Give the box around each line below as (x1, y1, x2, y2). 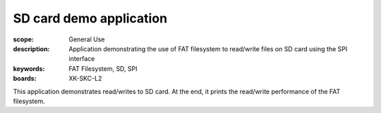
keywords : (13, 64, 45, 73)
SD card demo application (13, 11, 168, 26)
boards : (13, 74, 37, 83)
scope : (13, 35, 35, 44)
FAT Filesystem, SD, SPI (68, 64, 138, 73)
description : (13, 44, 50, 53)
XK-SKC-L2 (68, 74, 102, 83)
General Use (68, 35, 105, 44)
